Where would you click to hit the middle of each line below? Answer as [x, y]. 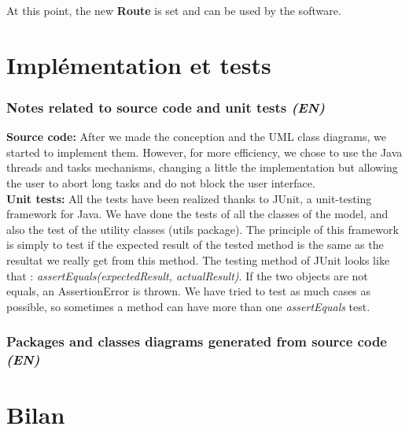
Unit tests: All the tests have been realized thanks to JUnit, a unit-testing [189, 198]
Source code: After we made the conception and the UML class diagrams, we [196, 137]
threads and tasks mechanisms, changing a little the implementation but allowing [202, 167]
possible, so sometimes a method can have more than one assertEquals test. [188, 306]
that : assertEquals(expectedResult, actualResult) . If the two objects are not [187, 275]
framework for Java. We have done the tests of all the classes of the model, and [197, 214]
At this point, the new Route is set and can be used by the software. [174, 10]
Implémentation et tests [139, 64]
